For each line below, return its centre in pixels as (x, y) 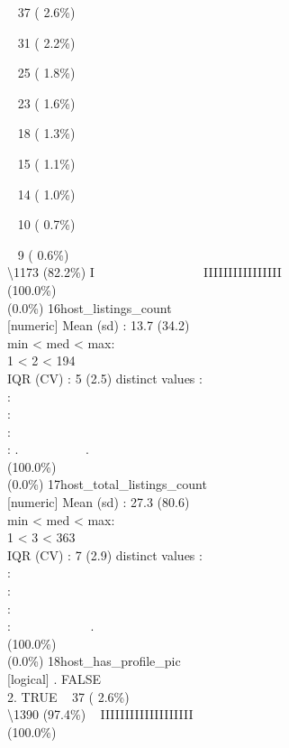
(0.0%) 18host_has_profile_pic (94, 661)
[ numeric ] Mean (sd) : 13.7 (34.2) (99, 325)
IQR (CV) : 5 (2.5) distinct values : (105, 378)
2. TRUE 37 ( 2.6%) (68, 696)
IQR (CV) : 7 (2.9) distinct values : (105, 554)
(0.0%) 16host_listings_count (90, 307)
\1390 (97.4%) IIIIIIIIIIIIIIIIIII (100, 714)
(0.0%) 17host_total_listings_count (107, 484)
